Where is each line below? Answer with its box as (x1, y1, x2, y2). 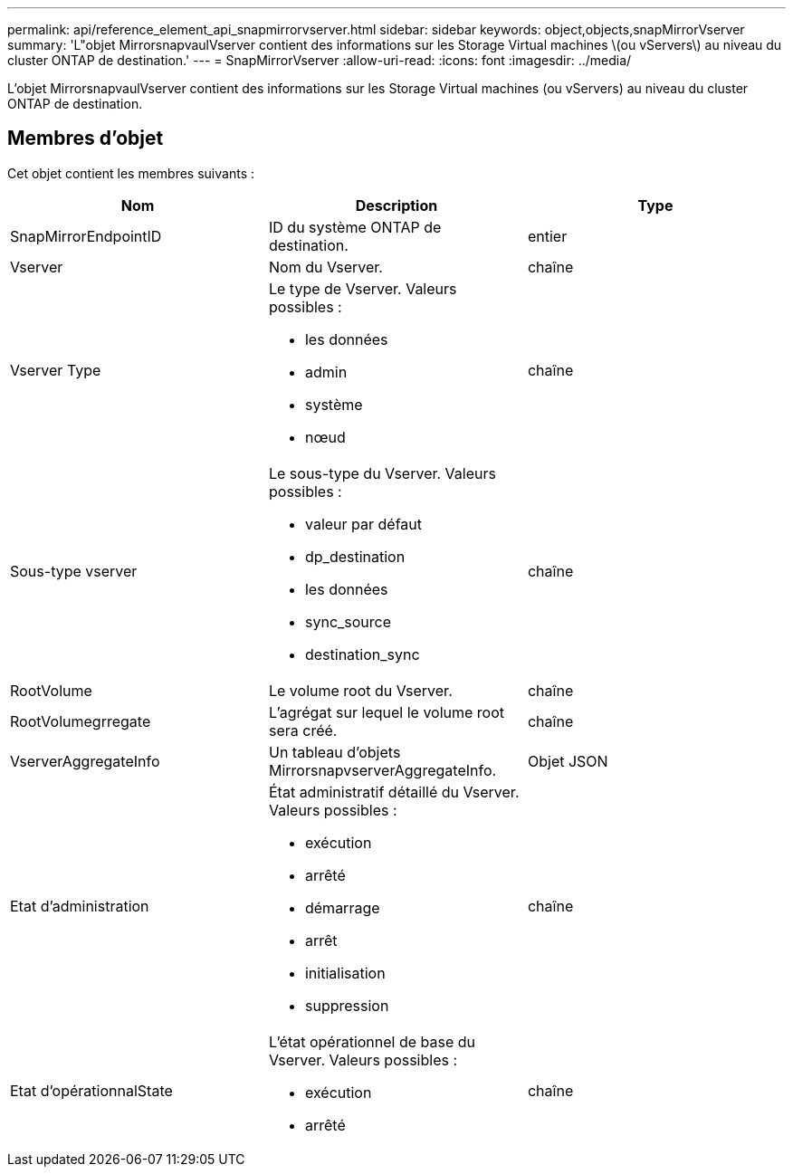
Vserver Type (10, 360, 101, 379)
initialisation (304, 963, 386, 982)
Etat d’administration (10, 896, 149, 915)
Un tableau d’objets (268, 742, 401, 761)
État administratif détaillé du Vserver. (268, 782, 520, 801)
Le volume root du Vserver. (268, 681, 453, 700)
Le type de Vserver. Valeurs (268, 279, 457, 298)
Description (355, 196, 438, 215)
